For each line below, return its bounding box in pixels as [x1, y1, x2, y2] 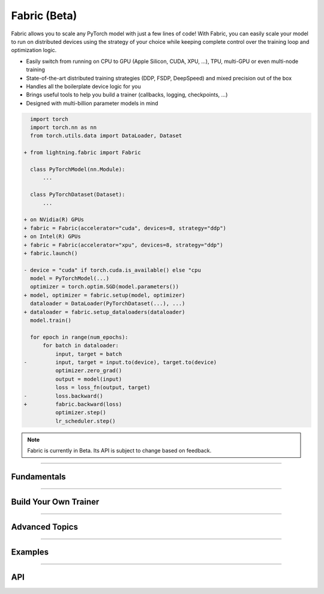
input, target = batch [55, 351, 122, 357]
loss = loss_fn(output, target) [55, 384, 151, 391]
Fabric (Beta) [11, 9, 77, 22]
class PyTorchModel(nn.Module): [30, 166, 125, 173]
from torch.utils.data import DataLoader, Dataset [30, 132, 182, 139]
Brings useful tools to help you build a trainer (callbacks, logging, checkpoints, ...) [26, 91, 228, 98]
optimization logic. [11, 47, 57, 54]
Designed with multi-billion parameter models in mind [26, 99, 158, 107]
